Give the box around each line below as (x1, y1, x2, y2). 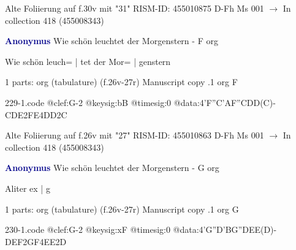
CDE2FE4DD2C (5, 108, 67, 121)
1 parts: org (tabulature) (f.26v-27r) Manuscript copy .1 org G (5, 202, 239, 215)
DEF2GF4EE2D (5, 235, 67, 248)
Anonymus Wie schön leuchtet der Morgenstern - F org (5, 34, 218, 47)
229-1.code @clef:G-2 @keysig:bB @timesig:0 (5, 96, 172, 108)
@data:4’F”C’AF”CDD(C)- (173, 96, 276, 108)
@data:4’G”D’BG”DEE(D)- (173, 223, 277, 236)
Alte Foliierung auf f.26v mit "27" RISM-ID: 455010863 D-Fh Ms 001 (5, 129, 264, 142)
